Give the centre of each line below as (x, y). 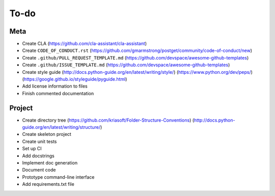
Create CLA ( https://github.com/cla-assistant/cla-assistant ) (85, 44)
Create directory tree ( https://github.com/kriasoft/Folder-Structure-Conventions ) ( (108, 120)
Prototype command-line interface (58, 177)
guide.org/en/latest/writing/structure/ (61, 127)
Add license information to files (55, 86)
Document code (39, 170)
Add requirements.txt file (48, 184)
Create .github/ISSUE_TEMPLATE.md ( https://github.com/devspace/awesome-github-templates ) (126, 65)
